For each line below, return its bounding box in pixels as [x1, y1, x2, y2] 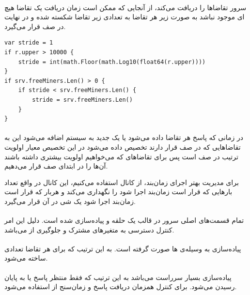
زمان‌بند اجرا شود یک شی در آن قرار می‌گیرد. [4, 196, 136, 206]
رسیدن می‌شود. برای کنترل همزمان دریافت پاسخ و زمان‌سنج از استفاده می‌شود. [4, 281, 237, 292]
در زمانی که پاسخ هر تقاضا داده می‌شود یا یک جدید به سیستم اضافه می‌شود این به [4, 132, 244, 142]
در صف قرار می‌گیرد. [4, 21, 66, 31]
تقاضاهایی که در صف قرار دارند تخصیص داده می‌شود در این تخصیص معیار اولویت [4, 141, 241, 152]
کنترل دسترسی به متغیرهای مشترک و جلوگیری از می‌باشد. [4, 224, 174, 234]
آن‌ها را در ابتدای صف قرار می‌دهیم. [4, 161, 108, 171]
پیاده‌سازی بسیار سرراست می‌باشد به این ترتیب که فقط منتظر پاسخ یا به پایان [4, 272, 232, 282]
